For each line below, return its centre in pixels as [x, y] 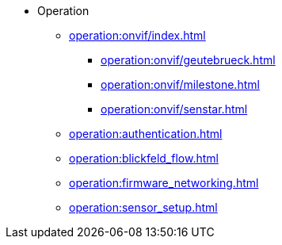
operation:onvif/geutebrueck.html [188, 60]
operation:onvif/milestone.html [180, 84]
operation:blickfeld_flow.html [144, 158]
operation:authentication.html [146, 134]
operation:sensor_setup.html [143, 207]
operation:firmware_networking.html [164, 183]
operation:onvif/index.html [137, 35]
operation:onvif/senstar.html [174, 109]
